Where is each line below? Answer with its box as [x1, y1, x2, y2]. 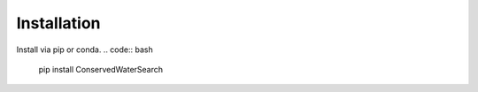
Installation [16, 13, 101, 33]
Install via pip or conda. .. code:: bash [16, 44, 154, 55]
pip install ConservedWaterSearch [38, 64, 164, 74]
